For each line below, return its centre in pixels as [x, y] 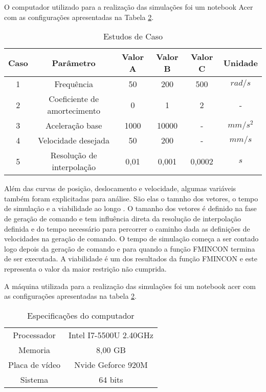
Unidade [240, 63]
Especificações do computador [81, 315]
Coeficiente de [74, 99]
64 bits [111, 379]
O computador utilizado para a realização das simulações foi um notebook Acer [129, 7]
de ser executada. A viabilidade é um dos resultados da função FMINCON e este [131, 259]
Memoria [34, 349]
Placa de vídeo [35, 364]
